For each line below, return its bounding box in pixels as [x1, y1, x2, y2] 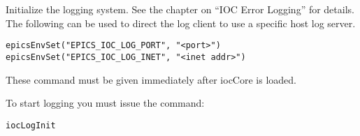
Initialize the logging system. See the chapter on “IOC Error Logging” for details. [6, 2, 354, 16]
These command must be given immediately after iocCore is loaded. [6, 72, 296, 86]
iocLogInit [6, 120, 56, 130]
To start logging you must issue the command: [6, 96, 205, 110]
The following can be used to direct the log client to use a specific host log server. [6, 15, 356, 30]
